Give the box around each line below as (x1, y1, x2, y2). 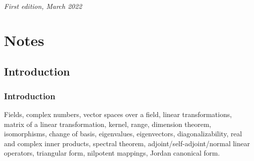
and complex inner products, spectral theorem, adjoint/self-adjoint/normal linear (4, 138, 250, 148)
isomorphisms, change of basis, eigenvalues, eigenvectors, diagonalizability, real (4, 128, 242, 139)
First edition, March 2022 (4, 1, 82, 11)
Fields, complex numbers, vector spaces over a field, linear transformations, (4, 109, 232, 119)
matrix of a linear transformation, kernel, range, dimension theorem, (4, 119, 211, 129)
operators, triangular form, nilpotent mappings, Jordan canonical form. (4, 148, 220, 158)
